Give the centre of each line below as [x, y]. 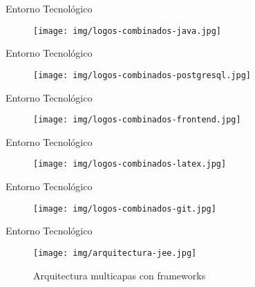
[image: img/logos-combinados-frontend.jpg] [137, 120]
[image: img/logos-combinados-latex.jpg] [130, 164]
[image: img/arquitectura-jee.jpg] [115, 253]
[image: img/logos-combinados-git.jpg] [125, 209]
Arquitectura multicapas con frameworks [120, 275]
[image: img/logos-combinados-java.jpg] [127, 31]
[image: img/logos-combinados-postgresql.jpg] [142, 75]
